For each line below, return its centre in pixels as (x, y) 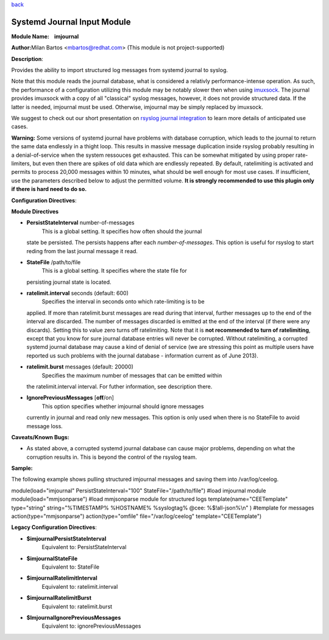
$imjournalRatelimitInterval (62, 578)
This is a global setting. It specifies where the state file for (114, 271)
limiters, (21, 163)
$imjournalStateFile (52, 558)
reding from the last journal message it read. (82, 251)
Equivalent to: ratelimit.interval (80, 586)
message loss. (45, 426)
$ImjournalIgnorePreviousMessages (74, 617)
